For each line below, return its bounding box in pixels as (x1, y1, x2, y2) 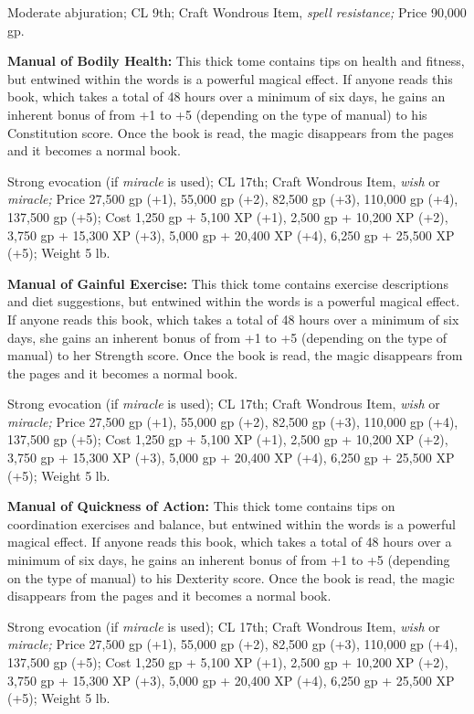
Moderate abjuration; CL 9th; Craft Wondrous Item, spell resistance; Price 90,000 (7, 3, 467, 21)
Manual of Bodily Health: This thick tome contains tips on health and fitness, (7, 51, 465, 70)
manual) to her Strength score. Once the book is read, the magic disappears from (7, 346, 463, 365)
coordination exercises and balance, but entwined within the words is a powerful (7, 514, 456, 533)
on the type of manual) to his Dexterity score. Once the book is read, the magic (7, 568, 455, 587)
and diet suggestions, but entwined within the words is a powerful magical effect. (7, 292, 460, 311)
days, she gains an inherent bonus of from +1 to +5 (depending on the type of (7, 327, 448, 346)
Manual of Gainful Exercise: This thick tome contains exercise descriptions (7, 273, 448, 293)
